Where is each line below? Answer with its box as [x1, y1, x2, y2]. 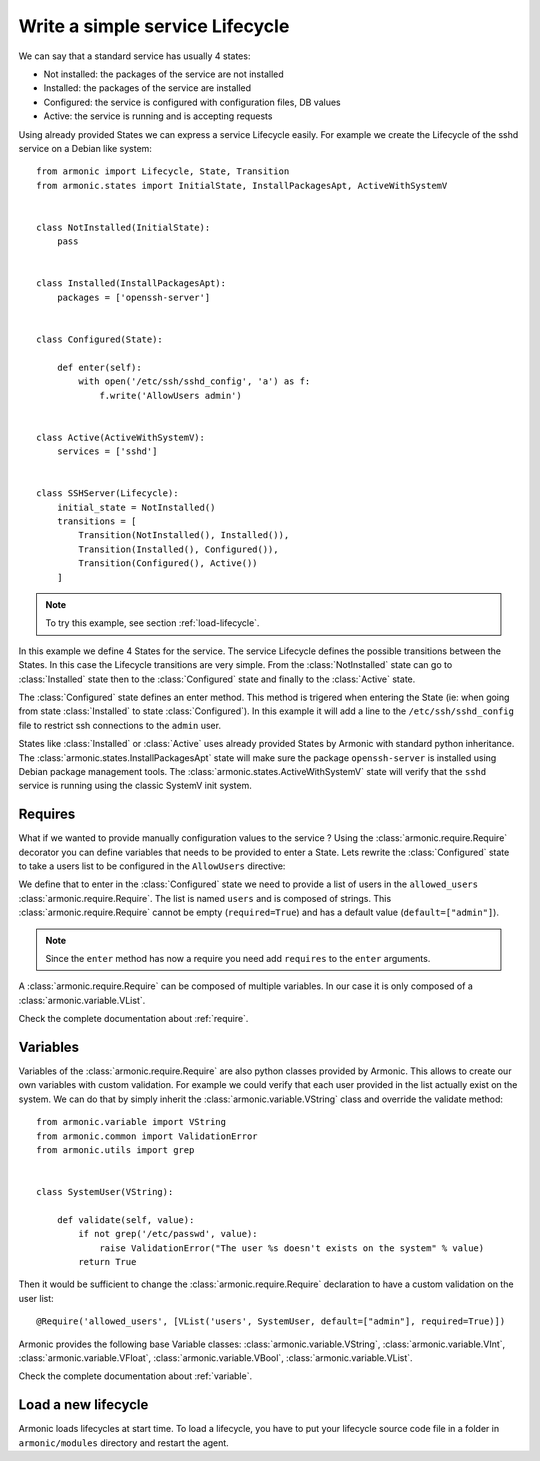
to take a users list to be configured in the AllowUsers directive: [18, 860, 286, 872]
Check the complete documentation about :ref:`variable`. [18, 1370, 253, 1382]
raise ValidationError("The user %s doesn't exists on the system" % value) [99, 1242, 485, 1254]
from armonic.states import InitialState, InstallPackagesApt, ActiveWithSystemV [36, 180, 448, 191]
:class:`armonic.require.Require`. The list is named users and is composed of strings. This [18, 892, 392, 904]
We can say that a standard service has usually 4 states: [18, 50, 251, 62]
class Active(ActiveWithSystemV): [36, 431, 205, 443]
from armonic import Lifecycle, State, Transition [36, 166, 290, 177]
